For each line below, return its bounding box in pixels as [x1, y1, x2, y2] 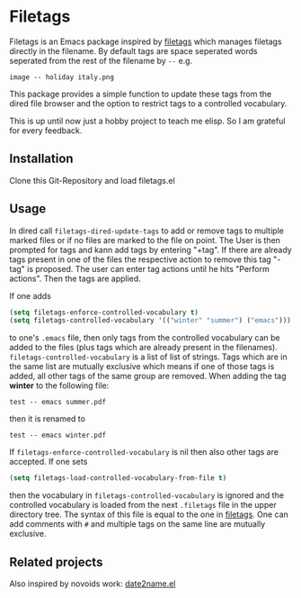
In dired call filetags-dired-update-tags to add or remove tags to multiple [9, 225, 285, 236]
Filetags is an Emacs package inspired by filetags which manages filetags [9, 36, 282, 47]
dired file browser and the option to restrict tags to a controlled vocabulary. [9, 97, 288, 109]
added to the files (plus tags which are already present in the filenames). [9, 342, 279, 353]
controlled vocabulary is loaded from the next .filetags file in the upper [9, 500, 277, 511]
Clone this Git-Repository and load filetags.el [9, 175, 175, 186]
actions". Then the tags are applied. [9, 273, 141, 284]
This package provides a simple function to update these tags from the [9, 88, 272, 99]
